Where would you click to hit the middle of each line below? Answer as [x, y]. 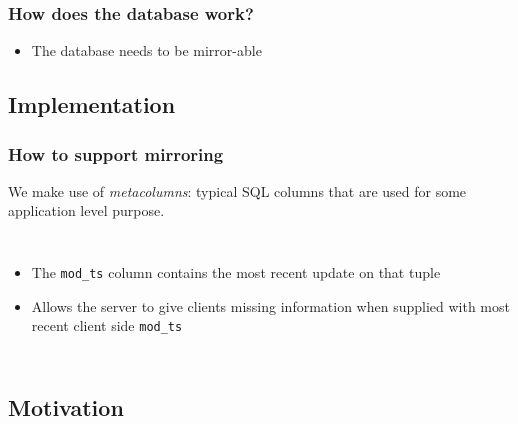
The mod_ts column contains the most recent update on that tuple [236, 272]
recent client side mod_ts [107, 325]
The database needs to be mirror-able [146, 50]
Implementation [92, 104]
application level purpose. [86, 210]
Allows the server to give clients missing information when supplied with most [270, 305]
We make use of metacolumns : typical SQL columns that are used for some [237, 190]
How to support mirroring [116, 153]
